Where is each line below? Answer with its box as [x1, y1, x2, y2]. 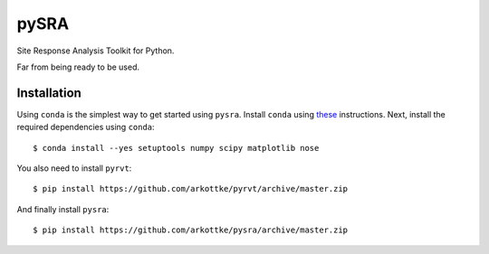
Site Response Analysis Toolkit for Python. [16, 45, 175, 56]
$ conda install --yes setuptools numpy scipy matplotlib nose [33, 143, 320, 153]
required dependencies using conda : [16, 122, 155, 133]
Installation [16, 85, 81, 100]
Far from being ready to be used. [16, 61, 140, 72]
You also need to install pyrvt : [16, 163, 132, 174]
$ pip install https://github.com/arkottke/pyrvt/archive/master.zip [33, 183, 349, 194]
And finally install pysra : [16, 203, 110, 214]
